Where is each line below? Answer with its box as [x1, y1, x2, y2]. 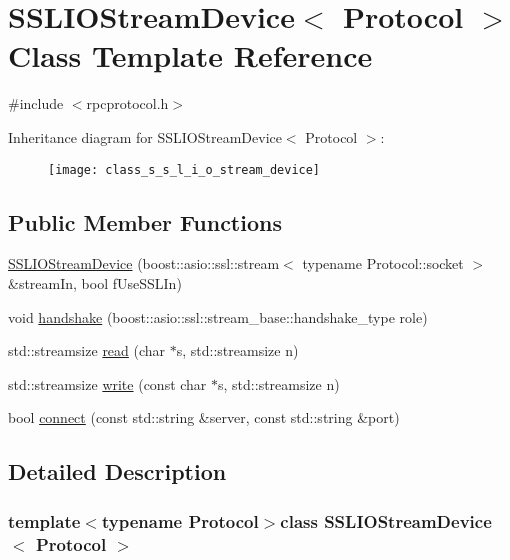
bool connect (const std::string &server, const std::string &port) [8, 407, 400, 428]
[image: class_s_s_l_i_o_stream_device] [48, 162, 321, 177]
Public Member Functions [8, 206, 282, 237]
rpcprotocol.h [86, 93, 169, 114]
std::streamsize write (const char [8, 373, 207, 394]
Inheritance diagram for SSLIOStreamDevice [8, 126, 282, 147]
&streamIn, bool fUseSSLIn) [8, 272, 182, 293]
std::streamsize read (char [8, 340, 166, 361]
